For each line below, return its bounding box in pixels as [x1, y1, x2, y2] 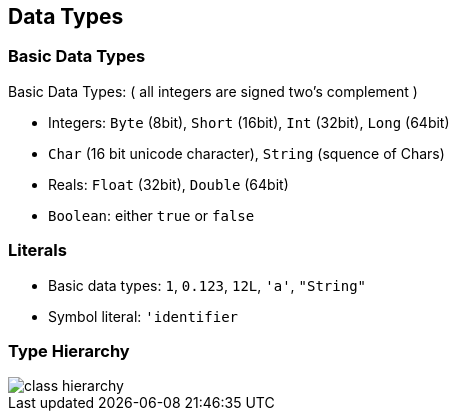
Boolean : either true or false [48, 206, 255, 224]
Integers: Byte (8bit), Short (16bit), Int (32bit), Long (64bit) [48, 113, 450, 131]
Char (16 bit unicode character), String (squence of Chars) [48, 144, 445, 162]
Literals [8, 240, 67, 261]
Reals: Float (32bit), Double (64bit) [48, 175, 289, 193]
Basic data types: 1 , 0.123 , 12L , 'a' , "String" [48, 276, 366, 294]
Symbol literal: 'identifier [48, 307, 239, 325]
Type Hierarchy [8, 340, 130, 361]
